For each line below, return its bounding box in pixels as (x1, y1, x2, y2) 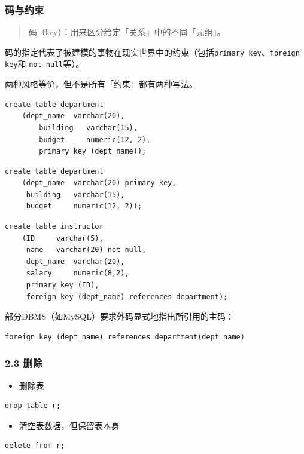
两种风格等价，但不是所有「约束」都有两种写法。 (5, 78, 197, 90)
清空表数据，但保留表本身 (19, 419, 120, 431)
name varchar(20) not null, (26, 246, 147, 254)
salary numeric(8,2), (26, 269, 129, 278)
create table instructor (5, 222, 104, 231)
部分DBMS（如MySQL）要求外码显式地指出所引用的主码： (5, 310, 234, 323)
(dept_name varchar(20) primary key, (22, 179, 177, 188)
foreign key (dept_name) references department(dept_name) (5, 332, 245, 341)
